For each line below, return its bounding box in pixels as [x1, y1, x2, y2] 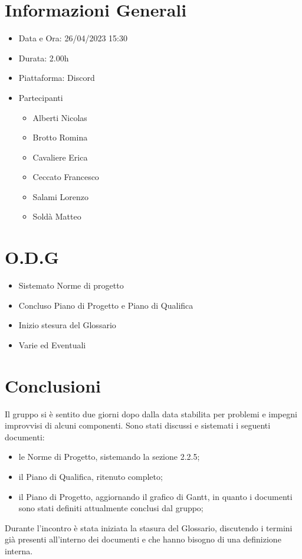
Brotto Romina [32, 131, 88, 143]
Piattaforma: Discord [18, 71, 95, 84]
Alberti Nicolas [32, 111, 87, 123]
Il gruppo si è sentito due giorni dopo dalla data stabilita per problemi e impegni [5, 407, 297, 420]
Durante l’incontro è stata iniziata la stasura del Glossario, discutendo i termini [5, 521, 293, 534]
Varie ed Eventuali [18, 338, 86, 351]
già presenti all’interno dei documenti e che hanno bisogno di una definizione [5, 533, 281, 545]
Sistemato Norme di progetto [18, 279, 124, 292]
